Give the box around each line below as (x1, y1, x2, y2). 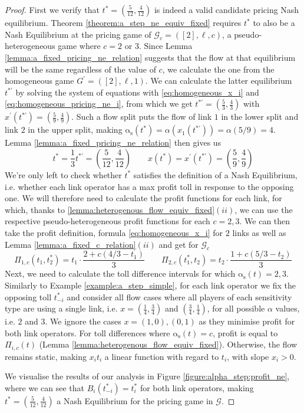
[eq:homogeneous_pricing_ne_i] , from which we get (5, 97, 193, 110)
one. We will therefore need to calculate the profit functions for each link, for (5, 192, 282, 204)
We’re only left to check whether (5, 168, 122, 181)
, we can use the (234, 203, 293, 215)
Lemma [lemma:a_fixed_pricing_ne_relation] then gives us (5, 136, 222, 149)
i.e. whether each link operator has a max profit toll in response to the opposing (5, 180, 294, 192)
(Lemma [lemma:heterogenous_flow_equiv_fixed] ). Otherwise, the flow (39, 338, 298, 350)
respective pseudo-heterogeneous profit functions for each (5, 215, 210, 227)
